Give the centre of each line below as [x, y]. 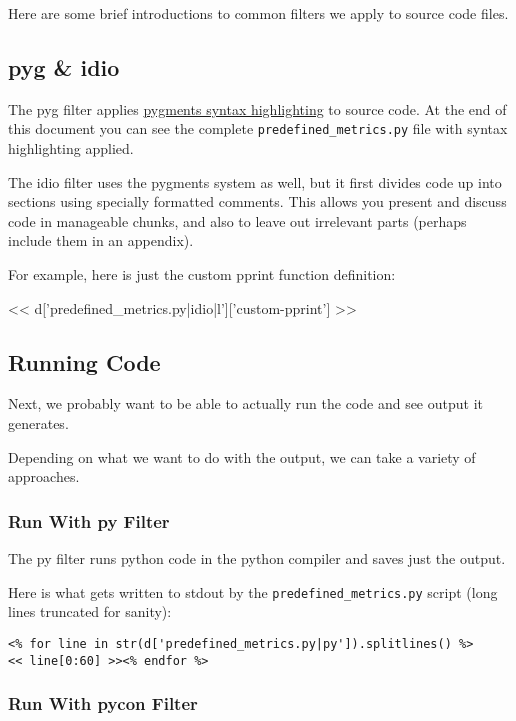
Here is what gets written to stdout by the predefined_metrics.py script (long [253, 591]
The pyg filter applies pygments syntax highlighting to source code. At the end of [257, 108]
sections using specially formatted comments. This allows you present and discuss [257, 201]
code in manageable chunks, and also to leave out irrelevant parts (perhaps [237, 220]
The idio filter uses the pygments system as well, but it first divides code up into [255, 181]
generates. [38, 423]
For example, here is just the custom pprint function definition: [202, 274]
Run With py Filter [89, 520]
